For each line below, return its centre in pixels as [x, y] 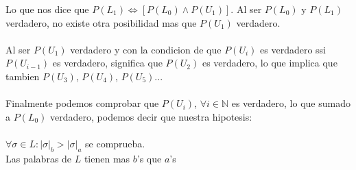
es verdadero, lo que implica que [270, 63]
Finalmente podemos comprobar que [82, 103]
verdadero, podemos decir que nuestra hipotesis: [151, 116]
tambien [23, 76]
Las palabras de [39, 158]
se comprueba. [115, 143]
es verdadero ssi [293, 49]
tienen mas [107, 158]
